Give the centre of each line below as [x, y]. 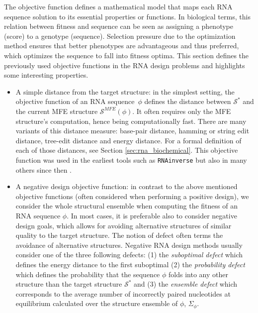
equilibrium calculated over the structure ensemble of [97, 303]
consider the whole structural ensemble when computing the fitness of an [127, 206]
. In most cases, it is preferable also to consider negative [152, 215]
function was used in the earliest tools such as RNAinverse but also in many [131, 159]
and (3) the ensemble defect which [186, 284]
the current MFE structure [57, 111]
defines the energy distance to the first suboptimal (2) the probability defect [130, 264]
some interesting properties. [46, 75]
